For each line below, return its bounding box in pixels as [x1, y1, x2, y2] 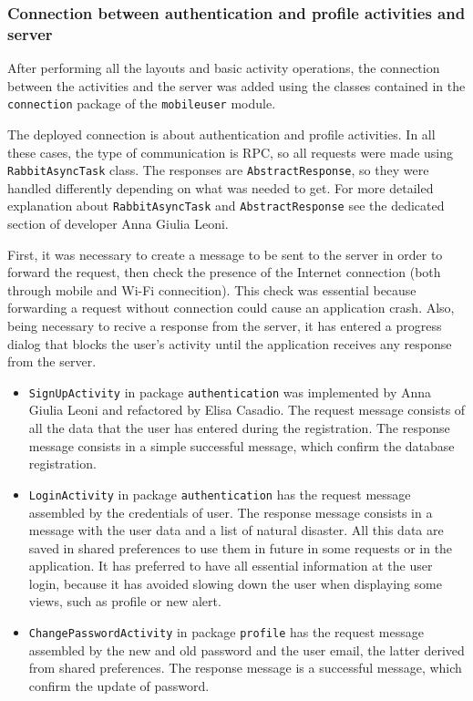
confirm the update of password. [28, 675, 210, 695]
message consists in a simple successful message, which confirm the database [28, 436, 455, 455]
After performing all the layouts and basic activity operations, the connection [7, 58, 440, 77]
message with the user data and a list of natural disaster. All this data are [28, 521, 444, 540]
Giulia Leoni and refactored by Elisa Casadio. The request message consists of [28, 400, 466, 419]
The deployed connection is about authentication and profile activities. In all [7, 124, 436, 143]
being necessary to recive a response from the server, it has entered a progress [7, 316, 442, 335]
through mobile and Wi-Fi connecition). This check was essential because [7, 280, 416, 299]
